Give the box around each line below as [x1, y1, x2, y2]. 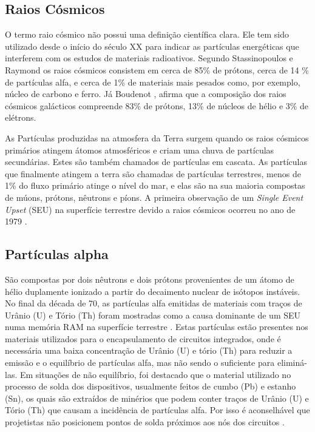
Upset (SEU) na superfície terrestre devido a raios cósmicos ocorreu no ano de [5, 203, 296, 215]
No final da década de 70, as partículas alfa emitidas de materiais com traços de [5, 297, 302, 309]
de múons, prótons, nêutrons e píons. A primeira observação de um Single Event [5, 191, 303, 203]
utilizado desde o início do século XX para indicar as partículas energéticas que [5, 39, 299, 52]
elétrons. [5, 111, 36, 124]
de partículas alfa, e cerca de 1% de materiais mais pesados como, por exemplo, [5, 75, 300, 88]
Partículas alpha [5, 245, 109, 263]
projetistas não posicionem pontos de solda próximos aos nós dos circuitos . [5, 416, 285, 428]
